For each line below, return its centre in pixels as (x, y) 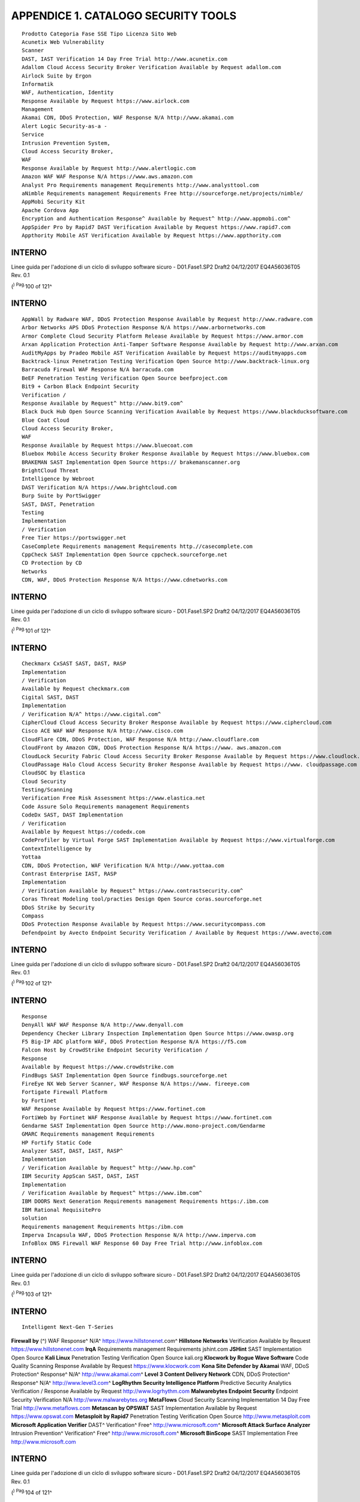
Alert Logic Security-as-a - (64, 126)
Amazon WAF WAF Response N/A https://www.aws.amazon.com (107, 177)
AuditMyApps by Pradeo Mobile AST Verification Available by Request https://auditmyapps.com (164, 353)
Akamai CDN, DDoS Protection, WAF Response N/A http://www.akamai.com (128, 118)
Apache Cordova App (50, 210)
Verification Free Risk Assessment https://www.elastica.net (113, 798)
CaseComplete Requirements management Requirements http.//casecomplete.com (137, 546)
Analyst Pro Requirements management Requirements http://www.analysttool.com (140, 185)
